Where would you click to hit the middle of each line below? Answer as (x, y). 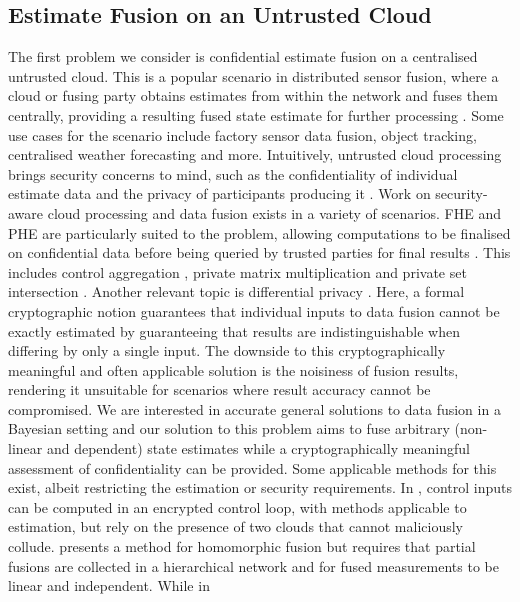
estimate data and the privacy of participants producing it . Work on (219, 193)
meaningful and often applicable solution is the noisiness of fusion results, (233, 369)
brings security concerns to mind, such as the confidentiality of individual (233, 173)
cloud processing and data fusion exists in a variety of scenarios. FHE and (274, 212)
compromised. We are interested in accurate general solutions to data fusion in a (254, 408)
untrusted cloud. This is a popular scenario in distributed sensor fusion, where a (253, 75)
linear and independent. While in (109, 585)
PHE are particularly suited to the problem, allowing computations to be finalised (259, 232)
